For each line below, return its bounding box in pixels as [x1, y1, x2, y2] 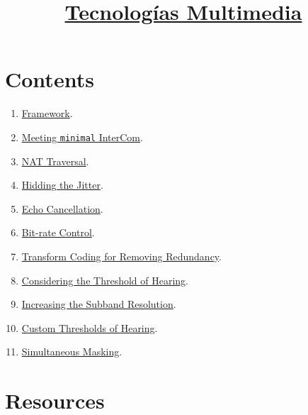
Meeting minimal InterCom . [21, 129, 143, 144]
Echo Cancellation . [21, 201, 103, 216]
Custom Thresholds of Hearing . [21, 320, 158, 335]
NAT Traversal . [21, 153, 89, 168]
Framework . [21, 106, 73, 121]
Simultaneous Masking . [21, 344, 122, 359]
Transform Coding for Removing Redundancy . [21, 248, 222, 263]
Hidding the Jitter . [21, 177, 103, 192]
